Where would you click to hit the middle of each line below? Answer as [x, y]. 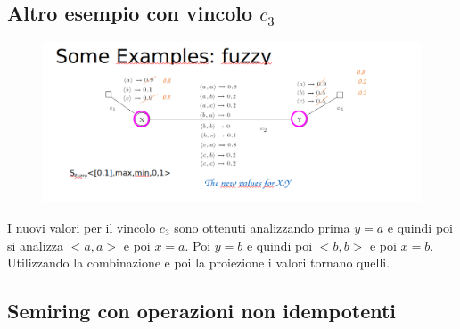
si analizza [36, 245]
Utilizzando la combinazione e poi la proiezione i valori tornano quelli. [199, 263]
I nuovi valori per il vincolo [82, 227]
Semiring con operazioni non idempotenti [202, 311]
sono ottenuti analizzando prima [262, 227]
